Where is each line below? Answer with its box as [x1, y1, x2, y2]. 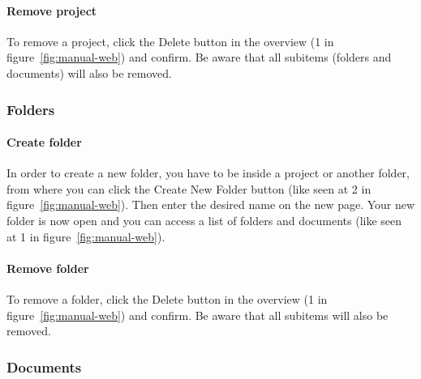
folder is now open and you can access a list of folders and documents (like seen [6, 212, 402, 228]
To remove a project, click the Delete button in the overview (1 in [6, 32, 334, 49]
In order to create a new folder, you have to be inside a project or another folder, [6, 164, 410, 181]
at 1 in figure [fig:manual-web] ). [6, 228, 165, 245]
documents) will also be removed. [6, 64, 172, 81]
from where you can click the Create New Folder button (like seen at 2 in [6, 180, 372, 197]
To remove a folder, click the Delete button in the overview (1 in [6, 290, 328, 307]
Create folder [6, 134, 82, 151]
